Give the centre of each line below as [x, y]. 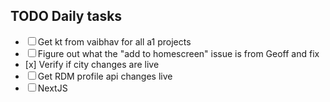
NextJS [52, 88]
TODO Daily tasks [66, 16]
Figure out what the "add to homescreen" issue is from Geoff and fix [178, 53]
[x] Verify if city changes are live [92, 64]
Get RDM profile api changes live [105, 76]
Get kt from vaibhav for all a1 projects [114, 41]
